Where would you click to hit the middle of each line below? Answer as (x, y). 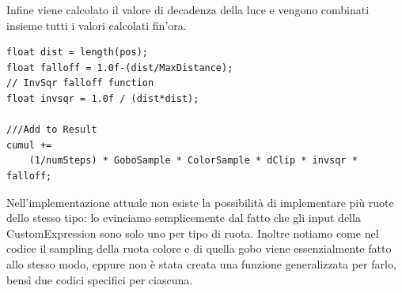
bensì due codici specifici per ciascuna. (100, 279)
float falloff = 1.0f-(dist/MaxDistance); (120, 68)
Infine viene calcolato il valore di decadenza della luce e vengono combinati (188, 9)
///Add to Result (52, 130)
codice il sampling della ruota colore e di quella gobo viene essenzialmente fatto (199, 248)
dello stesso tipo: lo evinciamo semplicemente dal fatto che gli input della (184, 218)
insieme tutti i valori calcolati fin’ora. (97, 25)
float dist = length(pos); (77, 53)
